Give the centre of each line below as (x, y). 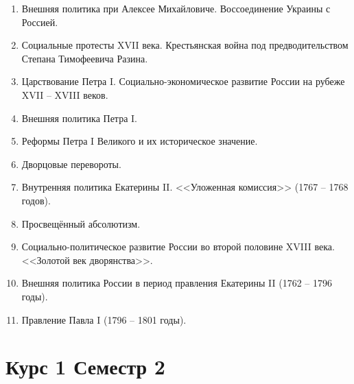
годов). (36, 200)
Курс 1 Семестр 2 (85, 367)
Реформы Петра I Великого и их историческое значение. (140, 141)
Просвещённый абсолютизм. (81, 223)
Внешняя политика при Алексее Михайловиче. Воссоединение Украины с (176, 8)
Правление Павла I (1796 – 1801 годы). (104, 319)
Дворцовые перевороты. (71, 164)
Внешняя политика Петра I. (79, 118)
